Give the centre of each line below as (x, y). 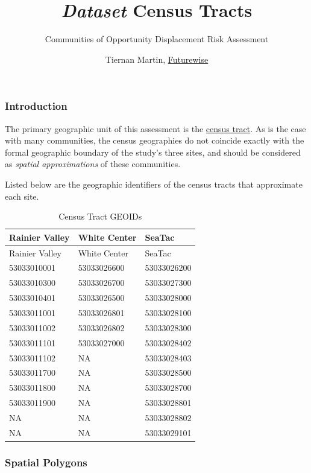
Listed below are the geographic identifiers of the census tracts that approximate (154, 184)
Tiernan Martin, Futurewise (157, 59)
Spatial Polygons (46, 462)
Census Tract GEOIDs (100, 216)
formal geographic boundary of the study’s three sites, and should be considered (153, 152)
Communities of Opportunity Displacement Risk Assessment (157, 39)
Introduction (36, 106)
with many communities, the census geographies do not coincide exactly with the (155, 140)
